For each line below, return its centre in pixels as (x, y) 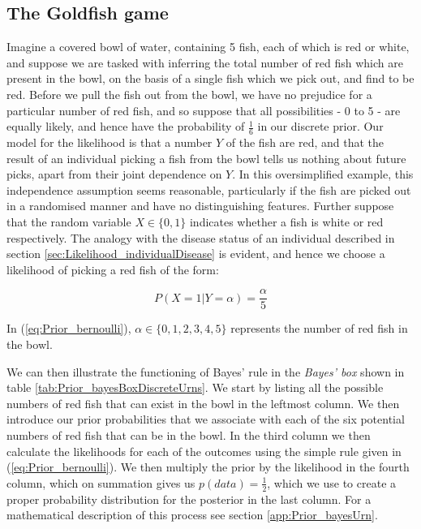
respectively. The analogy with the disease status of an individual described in (201, 237)
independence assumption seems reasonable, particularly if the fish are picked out (209, 189)
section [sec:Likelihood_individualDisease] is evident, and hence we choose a (196, 254)
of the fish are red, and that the (305, 142)
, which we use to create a (332, 482)
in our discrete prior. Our (320, 126)
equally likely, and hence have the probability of (126, 126)
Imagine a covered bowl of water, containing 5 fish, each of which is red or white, (208, 47)
